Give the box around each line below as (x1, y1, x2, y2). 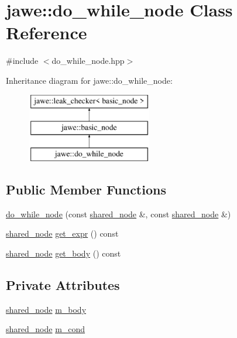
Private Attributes (6, 275, 120, 293)
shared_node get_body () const (6, 247, 121, 259)
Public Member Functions (6, 180, 166, 198)
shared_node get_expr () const (6, 227, 119, 240)
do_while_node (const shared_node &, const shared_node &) (6, 207, 231, 220)
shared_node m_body (6, 303, 87, 315)
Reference (6, 21, 87, 45)
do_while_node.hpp (51, 54, 125, 67)
